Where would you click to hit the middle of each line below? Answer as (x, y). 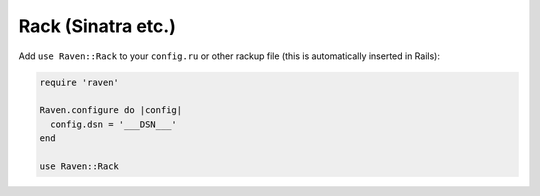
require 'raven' (79, 82)
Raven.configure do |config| (111, 110)
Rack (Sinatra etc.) (97, 26)
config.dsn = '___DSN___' (113, 124)
